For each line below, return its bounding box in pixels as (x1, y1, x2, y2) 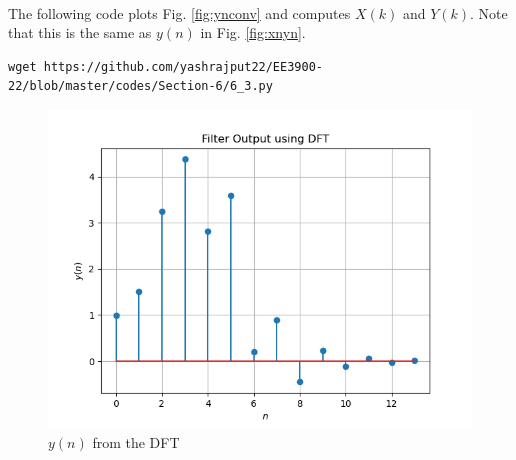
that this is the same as (8, 22, 152, 43)
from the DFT (92, 431, 180, 452)
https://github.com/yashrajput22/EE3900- (43, 59, 323, 74)
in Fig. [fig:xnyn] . (200, 22, 306, 43)
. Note (470, 2, 508, 23)
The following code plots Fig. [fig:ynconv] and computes (8, 2, 351, 23)
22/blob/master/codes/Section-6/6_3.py (8, 79, 273, 94)
